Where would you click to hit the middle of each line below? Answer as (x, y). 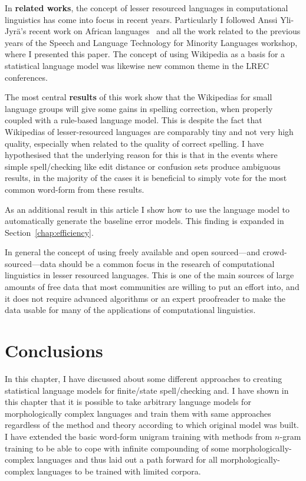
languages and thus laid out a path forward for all (127, 459)
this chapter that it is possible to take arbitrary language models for (128, 402)
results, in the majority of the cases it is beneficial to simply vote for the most (146, 178)
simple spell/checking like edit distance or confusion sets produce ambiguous (143, 166)
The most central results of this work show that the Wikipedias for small (139, 97)
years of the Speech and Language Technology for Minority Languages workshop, (151, 42)
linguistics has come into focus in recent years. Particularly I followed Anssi (141, 19)
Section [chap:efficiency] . (49, 232)
